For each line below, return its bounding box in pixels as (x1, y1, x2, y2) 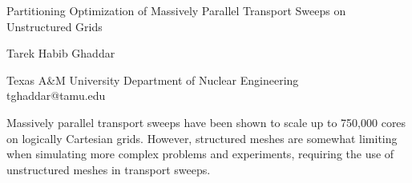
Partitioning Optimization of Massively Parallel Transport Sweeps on (6, 2, 346, 18)
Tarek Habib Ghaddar (6, 45, 115, 62)
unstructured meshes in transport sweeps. (6, 161, 211, 177)
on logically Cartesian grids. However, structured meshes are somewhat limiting (6, 129, 398, 146)
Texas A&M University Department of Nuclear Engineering (6, 71, 299, 88)
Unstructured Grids (6, 18, 103, 34)
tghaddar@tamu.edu (6, 87, 106, 104)
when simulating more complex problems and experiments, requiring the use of (6, 145, 394, 162)
